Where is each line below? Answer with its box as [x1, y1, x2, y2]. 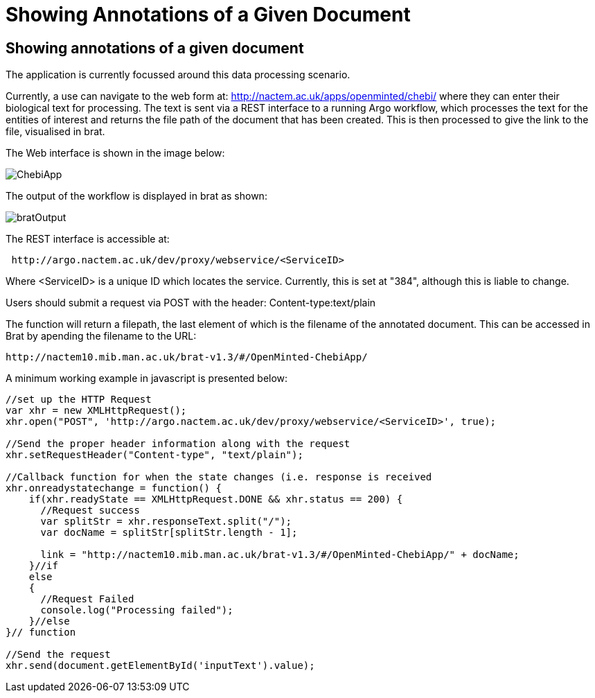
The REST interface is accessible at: [6, 233, 170, 245]
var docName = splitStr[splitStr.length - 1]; [40, 527, 298, 539]
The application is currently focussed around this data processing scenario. [6, 69, 350, 81]
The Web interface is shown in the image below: [6, 147, 225, 159]
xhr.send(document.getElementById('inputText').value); [6, 660, 315, 672]
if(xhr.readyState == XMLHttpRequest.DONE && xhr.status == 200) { [28, 494, 403, 505]
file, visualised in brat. [6, 125, 105, 138]
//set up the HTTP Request [6, 394, 152, 405]
